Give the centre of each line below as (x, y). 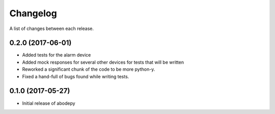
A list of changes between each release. (52, 28)
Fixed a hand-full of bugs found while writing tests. (76, 76)
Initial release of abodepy (49, 103)
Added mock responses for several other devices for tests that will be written (103, 62)
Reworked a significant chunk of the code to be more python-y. (89, 69)
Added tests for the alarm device (57, 55)
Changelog (33, 13)
